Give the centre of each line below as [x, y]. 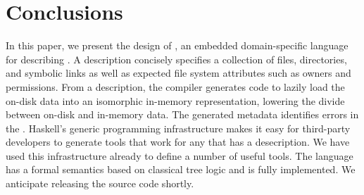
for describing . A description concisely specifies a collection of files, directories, [176, 59]
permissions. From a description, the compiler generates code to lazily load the [175, 86]
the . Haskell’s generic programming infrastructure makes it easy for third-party [178, 128]
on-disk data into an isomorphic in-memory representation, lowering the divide [175, 100]
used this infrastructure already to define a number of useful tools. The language [180, 155]
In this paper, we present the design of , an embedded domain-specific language [177, 45]
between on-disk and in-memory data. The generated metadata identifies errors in [182, 114]
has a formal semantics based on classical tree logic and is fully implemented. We [181, 169]
